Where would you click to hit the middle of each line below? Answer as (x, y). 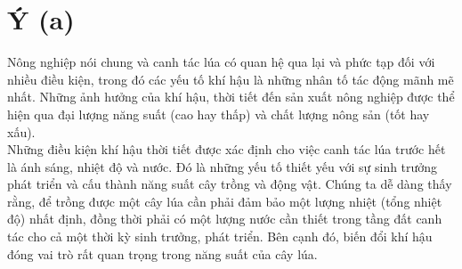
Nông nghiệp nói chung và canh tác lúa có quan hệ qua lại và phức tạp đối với (221, 62)
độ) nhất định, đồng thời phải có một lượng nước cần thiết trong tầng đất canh (225, 219)
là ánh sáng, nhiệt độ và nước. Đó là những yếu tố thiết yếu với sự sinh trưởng (223, 166)
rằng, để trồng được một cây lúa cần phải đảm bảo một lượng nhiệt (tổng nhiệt (225, 201)
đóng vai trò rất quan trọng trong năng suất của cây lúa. (162, 253)
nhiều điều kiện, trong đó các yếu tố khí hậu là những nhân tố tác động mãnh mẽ (231, 79)
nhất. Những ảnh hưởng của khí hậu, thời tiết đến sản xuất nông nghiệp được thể (231, 97)
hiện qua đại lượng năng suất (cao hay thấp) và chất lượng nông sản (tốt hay (219, 114)
